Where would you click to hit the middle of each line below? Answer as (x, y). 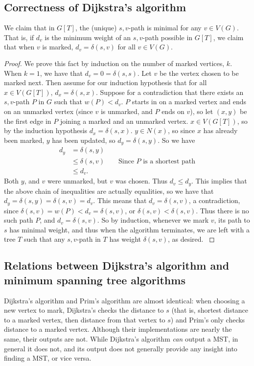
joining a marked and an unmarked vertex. (124, 121)
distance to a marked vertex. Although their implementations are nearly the (118, 329)
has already (220, 130)
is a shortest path (169, 161)
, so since (181, 130)
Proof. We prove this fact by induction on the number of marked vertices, (114, 63)
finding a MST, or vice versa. (48, 358)
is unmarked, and (127, 111)
